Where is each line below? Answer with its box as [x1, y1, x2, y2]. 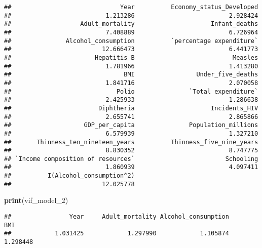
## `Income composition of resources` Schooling [4, 155, 258, 162]
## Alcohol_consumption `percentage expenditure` [4, 37, 258, 45]
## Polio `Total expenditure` [4, 88, 258, 95]
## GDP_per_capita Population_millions [4, 121, 258, 129]
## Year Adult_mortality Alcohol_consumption [4, 213, 229, 221]
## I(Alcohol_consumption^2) [4, 172, 135, 180]
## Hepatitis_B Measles [4, 54, 258, 61]
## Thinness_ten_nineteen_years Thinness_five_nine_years [4, 138, 258, 146]
